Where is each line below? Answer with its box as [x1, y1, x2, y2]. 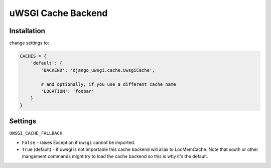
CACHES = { [20, 53, 47, 59]
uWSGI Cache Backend [9, 8, 108, 19]
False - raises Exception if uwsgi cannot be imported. [22, 139, 135, 145]
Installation [9, 27, 45, 35]
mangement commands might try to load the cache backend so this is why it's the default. [22, 153, 208, 159]
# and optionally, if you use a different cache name [41, 81, 176, 87]
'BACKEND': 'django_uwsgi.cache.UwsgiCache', [41, 67, 155, 73]
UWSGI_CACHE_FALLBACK [9, 130, 63, 136]
